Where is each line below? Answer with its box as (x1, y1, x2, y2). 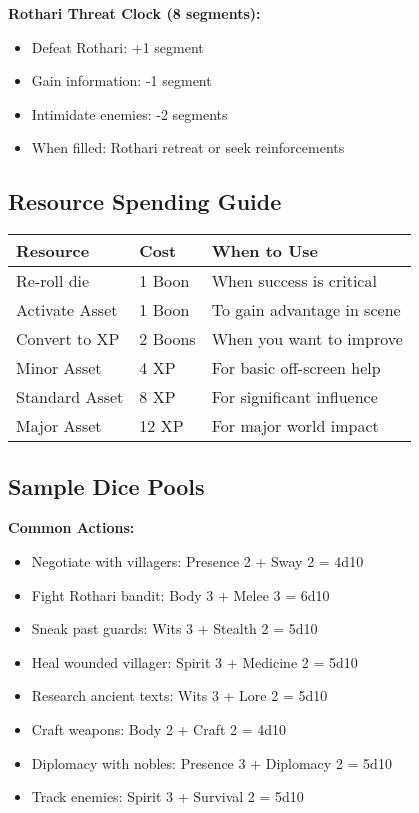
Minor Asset (16, 356, 102, 380)
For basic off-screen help (211, 356, 381, 380)
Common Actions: (8, 517, 135, 538)
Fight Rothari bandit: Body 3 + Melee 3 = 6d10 (31, 584, 330, 605)
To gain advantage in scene (211, 298, 401, 322)
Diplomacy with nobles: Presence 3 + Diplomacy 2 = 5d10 (31, 752, 392, 773)
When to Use (211, 239, 319, 263)
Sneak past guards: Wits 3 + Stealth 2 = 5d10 (31, 618, 318, 639)
